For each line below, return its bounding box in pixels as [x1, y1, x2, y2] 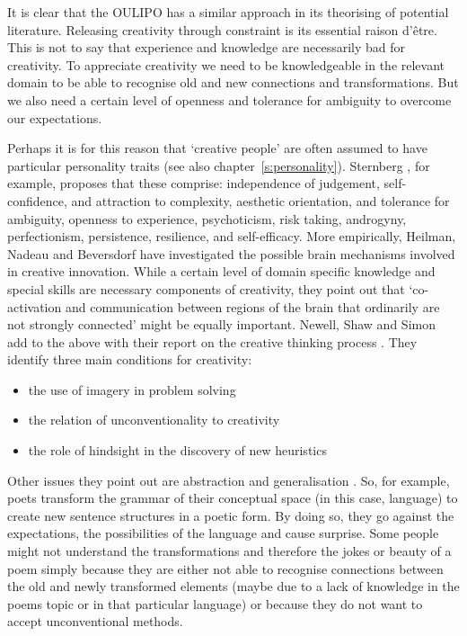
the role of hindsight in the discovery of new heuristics [28, 441, 327, 460]
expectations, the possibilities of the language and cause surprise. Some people [7, 524, 439, 542]
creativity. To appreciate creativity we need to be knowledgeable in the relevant [7, 55, 445, 74]
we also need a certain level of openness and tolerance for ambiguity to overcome [7, 90, 452, 109]
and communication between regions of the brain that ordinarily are [65, 297, 440, 316]
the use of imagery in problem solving [28, 380, 236, 399]
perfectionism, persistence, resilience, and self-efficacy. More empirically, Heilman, [7, 227, 456, 246]
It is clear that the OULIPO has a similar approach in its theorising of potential [7, 3, 449, 21]
